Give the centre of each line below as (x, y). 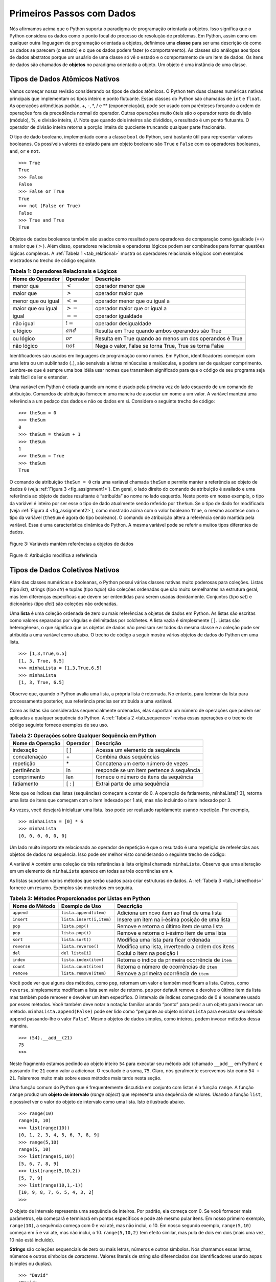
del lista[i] (76, 953)
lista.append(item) (84, 913)
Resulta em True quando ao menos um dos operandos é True (169, 338)
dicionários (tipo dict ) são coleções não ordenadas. (64, 604)
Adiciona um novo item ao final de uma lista (169, 913)
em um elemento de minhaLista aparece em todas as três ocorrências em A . (91, 871)
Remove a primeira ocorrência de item (163, 973)
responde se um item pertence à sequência (148, 770)
